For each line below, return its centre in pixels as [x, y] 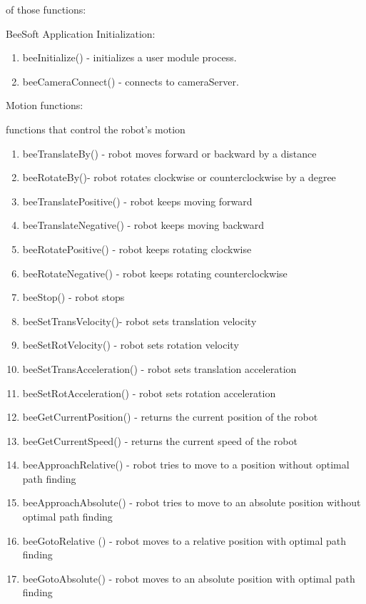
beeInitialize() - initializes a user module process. [129, 57]
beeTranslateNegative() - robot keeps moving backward [143, 225]
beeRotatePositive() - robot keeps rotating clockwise [137, 249]
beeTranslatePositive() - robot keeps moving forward [137, 201]
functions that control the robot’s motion [96, 129]
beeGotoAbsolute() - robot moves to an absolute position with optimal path [189, 578]
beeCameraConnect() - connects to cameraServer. [131, 81]
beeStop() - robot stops [73, 297]
